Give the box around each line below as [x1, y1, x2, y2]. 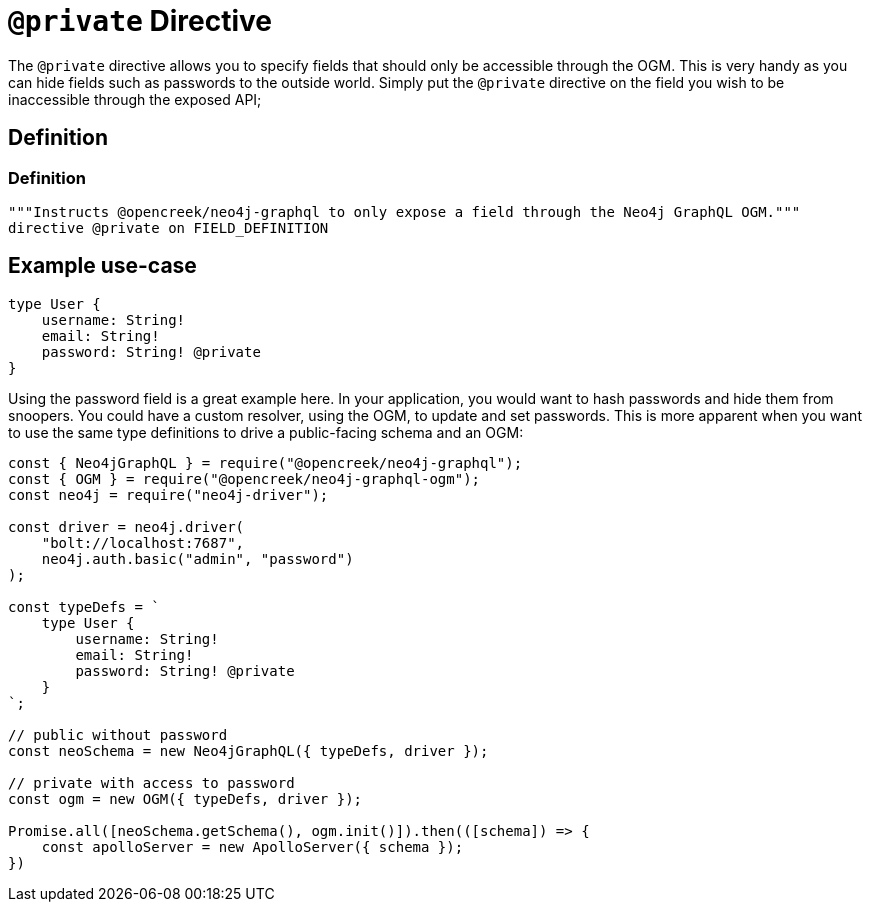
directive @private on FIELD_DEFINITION [8, 219, 329, 236]
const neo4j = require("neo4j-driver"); [8, 486, 329, 503]
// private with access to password [8, 774, 295, 791]
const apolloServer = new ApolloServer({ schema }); [41, 838, 464, 855]
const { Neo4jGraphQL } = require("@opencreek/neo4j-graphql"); [8, 454, 523, 471]
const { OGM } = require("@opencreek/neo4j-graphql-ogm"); [8, 470, 481, 487]
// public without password [8, 726, 228, 743]
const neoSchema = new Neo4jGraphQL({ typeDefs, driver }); [8, 742, 489, 759]
